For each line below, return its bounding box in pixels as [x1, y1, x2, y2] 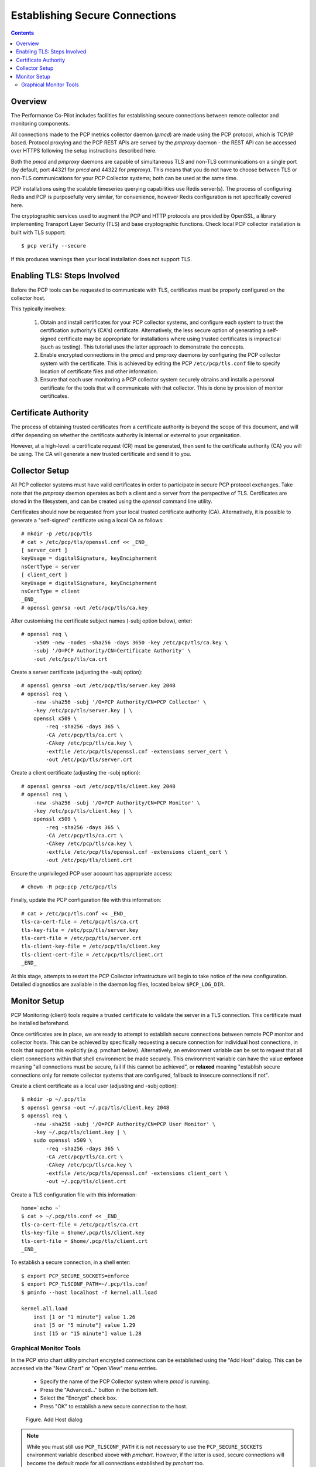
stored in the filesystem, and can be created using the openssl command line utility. [11, 498, 213, 505]
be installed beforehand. [11, 1020, 70, 1027]
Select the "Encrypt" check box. [40, 1394, 118, 1402]
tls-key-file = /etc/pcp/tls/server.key [21, 927, 139, 933]
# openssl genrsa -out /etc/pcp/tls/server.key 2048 [21, 682, 176, 689]
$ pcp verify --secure [21, 242, 87, 249]
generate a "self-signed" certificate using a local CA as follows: [11, 516, 164, 523]
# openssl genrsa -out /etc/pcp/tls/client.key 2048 [21, 783, 176, 789]
